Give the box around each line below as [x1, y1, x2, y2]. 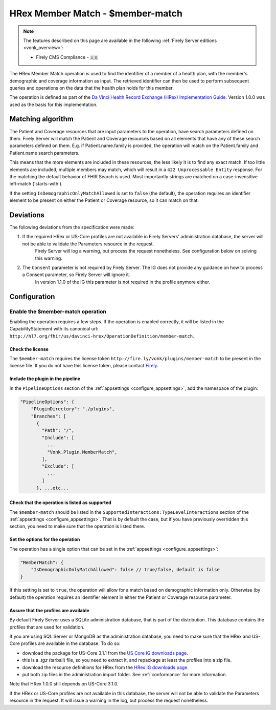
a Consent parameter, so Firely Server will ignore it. [22, 272, 130, 278]
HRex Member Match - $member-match [9, 8, 182, 19]
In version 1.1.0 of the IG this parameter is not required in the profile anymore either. [35, 279, 211, 285]
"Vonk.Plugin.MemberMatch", [47, 449, 118, 455]
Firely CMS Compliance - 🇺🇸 [36, 54, 98, 60]
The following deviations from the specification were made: [9, 224, 135, 230]
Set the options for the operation [9, 536, 80, 542]
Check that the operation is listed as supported [9, 499, 112, 506]
